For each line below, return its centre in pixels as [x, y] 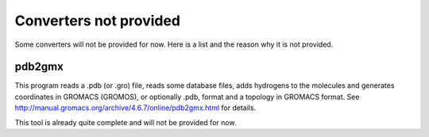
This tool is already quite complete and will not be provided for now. [126, 122]
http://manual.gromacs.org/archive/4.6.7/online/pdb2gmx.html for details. [135, 108]
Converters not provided [98, 21]
